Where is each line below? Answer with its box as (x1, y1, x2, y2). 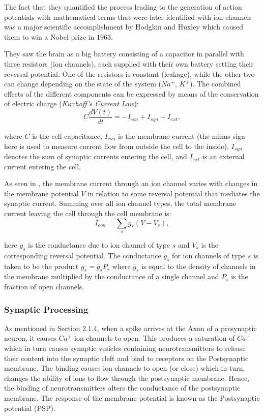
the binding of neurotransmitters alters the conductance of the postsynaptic (4, 382, 241, 393)
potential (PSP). (4, 402, 55, 413)
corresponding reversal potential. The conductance (4, 250, 161, 260)
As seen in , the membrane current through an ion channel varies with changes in (4, 178, 258, 189)
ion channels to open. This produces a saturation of (74, 333, 235, 343)
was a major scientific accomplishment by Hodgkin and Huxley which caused (4, 21, 244, 32)
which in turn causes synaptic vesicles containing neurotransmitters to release (4, 342, 246, 353)
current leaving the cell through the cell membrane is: (4, 208, 171, 219)
